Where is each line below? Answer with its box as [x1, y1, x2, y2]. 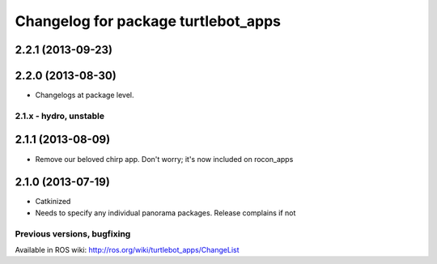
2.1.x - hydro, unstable [15, 110, 105, 121]
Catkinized [35, 197, 71, 207]
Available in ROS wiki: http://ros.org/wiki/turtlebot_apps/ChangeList [15, 245, 240, 254]
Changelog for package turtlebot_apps [15, 12, 282, 30]
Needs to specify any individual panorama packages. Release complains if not [35, 207, 296, 218]
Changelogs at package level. [35, 90, 134, 100]
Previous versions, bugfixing [15, 228, 131, 239]
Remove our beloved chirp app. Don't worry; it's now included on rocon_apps [35, 154, 294, 164]
